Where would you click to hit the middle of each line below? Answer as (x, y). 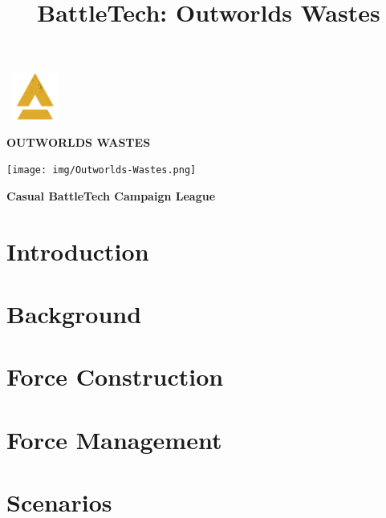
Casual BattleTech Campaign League (111, 195)
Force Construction (115, 376)
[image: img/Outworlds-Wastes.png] (102, 170)
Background (74, 313)
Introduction (78, 251)
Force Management (114, 439)
